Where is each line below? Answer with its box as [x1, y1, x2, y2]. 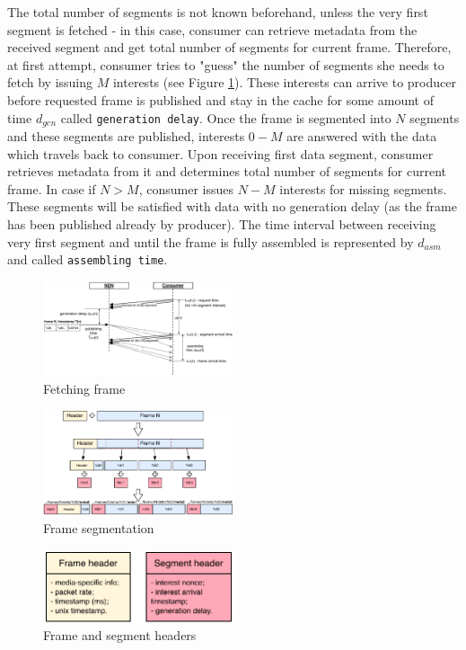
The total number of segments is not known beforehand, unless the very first [7, 3, 428, 21]
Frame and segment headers [43, 626, 197, 645]
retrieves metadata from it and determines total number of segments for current [7, 162, 447, 181]
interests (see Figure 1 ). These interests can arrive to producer [112, 73, 456, 92]
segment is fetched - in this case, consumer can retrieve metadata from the [7, 20, 418, 39]
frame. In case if [7, 179, 96, 198]
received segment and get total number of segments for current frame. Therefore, [7, 38, 452, 57]
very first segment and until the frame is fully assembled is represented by [7, 232, 414, 251]
